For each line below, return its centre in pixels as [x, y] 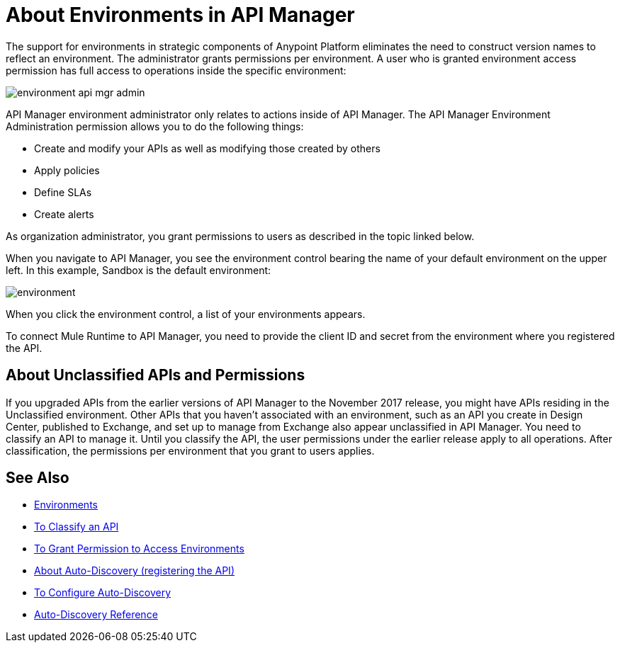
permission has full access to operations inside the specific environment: [176, 70]
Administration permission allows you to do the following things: [155, 126]
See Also [38, 478]
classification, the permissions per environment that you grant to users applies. [190, 450]
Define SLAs [63, 192]
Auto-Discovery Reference [96, 615]
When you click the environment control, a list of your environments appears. [186, 314]
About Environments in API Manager [180, 15]
